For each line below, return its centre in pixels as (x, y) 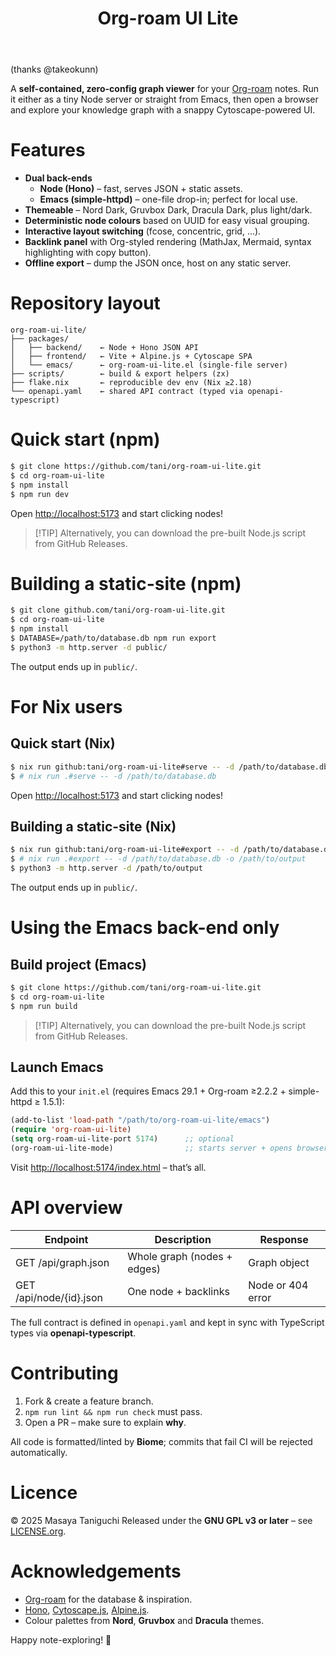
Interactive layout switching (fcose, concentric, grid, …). (143, 231)
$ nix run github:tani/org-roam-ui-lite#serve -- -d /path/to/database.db (169, 767)
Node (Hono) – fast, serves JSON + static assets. (141, 189)
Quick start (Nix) (63, 743)
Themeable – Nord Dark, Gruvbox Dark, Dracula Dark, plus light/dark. (168, 210)
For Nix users (66, 707)
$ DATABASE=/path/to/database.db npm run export (113, 638)
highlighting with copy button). (88, 253)
